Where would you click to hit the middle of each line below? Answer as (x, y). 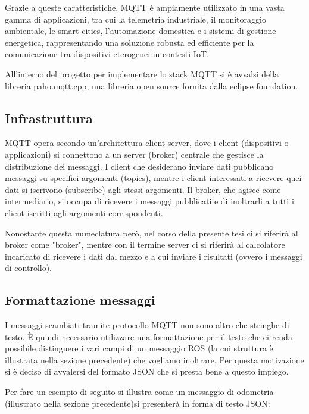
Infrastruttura (49, 118)
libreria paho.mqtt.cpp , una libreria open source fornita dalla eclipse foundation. (152, 85)
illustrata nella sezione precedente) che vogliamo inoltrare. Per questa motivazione (154, 359)
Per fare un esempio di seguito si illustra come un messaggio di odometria (139, 392)
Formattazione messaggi (80, 300)
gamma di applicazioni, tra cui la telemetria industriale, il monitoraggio (135, 19)
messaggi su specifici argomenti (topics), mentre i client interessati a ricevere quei (153, 178)
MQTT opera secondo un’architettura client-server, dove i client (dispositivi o (147, 143)
